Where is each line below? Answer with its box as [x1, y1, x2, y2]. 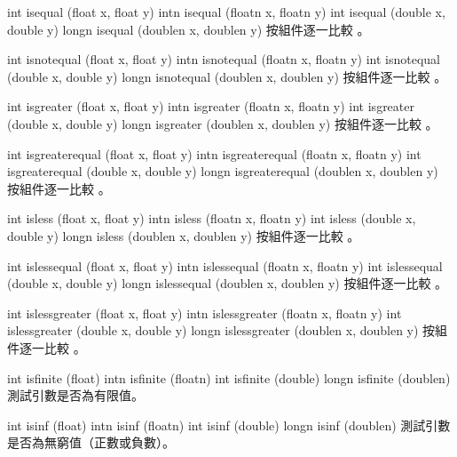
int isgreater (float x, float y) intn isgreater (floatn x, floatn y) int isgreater [7, 97, 414, 116]
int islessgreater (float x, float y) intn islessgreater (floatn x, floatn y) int [7, 303, 402, 322]
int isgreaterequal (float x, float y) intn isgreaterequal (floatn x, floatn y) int [7, 144, 422, 163]
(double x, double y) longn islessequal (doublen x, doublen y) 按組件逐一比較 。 [7, 274, 448, 293]
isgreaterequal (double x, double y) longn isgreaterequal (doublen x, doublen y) [7, 162, 438, 180]
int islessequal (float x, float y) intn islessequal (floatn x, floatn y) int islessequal [7, 256, 443, 275]
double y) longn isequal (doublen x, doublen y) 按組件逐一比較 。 [7, 20, 370, 38]
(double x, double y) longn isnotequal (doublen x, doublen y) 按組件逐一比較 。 [7, 67, 447, 85]
